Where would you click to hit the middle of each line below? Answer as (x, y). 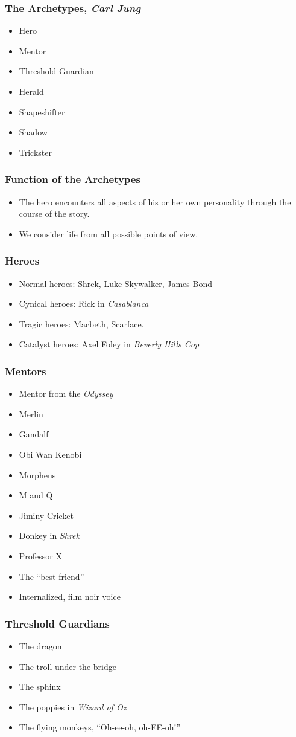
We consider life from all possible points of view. (109, 233)
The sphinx (40, 687)
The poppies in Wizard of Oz (73, 706)
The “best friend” (52, 576)
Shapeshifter (42, 111)
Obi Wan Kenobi (50, 454)
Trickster (36, 152)
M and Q (36, 495)
